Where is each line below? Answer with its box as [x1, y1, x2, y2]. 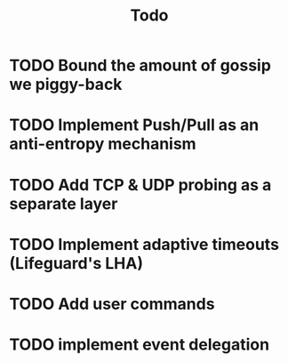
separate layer [9, 193, 118, 214]
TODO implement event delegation [9, 335, 269, 355]
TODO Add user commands [9, 294, 215, 314]
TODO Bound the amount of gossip [9, 55, 271, 76]
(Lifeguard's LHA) [9, 253, 144, 273]
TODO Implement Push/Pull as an [9, 115, 260, 135]
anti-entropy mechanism [9, 134, 197, 154]
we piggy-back [9, 75, 123, 94]
